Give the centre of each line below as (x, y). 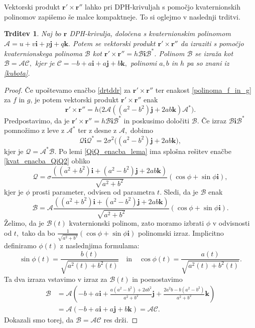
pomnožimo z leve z (34, 130)
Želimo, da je (24, 223)
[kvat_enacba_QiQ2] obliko (47, 161)
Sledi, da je (181, 192)
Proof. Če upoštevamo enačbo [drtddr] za (68, 90)
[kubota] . (17, 73)
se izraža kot (214, 53)
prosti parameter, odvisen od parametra (94, 192)
